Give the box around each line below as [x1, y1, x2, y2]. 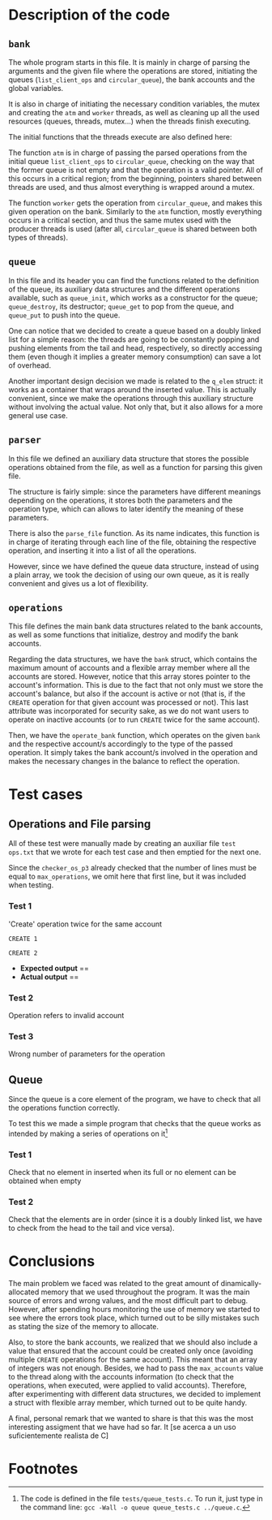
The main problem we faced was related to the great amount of [8, 1279, 219, 1289]
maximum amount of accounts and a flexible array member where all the [8, 663, 250, 673]
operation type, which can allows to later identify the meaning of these [8, 503, 244, 513]
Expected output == [19, 963, 89, 973]
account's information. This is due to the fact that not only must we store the [8, 680, 264, 690]
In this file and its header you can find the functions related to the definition [8, 275, 260, 285]
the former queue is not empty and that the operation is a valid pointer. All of [8, 165, 263, 175]
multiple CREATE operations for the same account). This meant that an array [8, 1354, 257, 1365]
